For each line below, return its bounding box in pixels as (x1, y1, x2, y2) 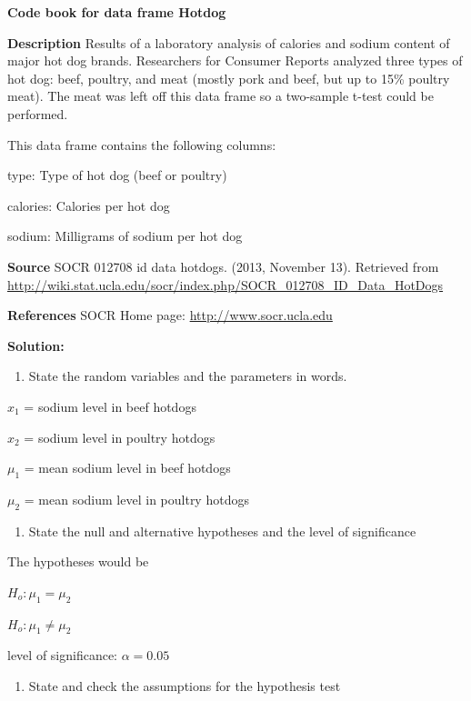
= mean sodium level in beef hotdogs (24, 458, 231, 477)
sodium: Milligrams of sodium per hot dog (7, 226, 243, 245)
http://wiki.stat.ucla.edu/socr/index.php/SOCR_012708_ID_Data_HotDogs (7, 275, 444, 294)
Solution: (7, 335, 65, 355)
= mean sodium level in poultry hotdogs (24, 489, 249, 508)
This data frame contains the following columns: (7, 135, 276, 154)
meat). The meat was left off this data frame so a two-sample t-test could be (7, 86, 434, 105)
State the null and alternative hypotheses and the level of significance (28, 521, 416, 540)
